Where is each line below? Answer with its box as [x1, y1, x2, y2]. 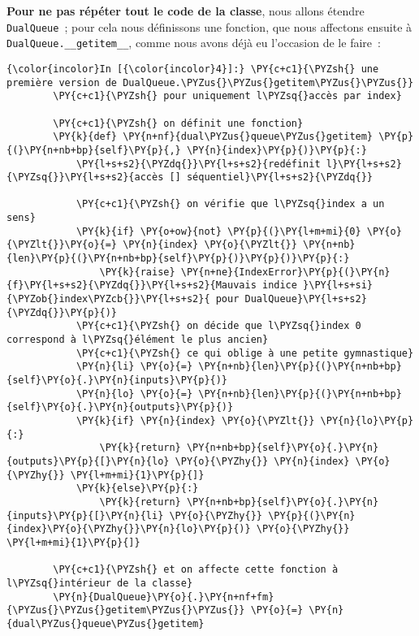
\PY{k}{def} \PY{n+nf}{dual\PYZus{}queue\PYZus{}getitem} [53, 131, 374, 143]
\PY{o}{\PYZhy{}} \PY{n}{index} [175, 455, 350, 467]
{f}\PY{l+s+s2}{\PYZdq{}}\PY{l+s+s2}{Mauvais [6, 279, 257, 292]
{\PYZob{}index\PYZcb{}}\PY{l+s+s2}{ [6, 293, 210, 305]
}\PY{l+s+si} [303, 279, 374, 292]
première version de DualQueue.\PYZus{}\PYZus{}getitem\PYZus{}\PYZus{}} [6, 76, 414, 89]
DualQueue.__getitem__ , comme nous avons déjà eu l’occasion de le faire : [6, 34, 381, 51]
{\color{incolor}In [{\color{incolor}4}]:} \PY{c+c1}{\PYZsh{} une [6, 63, 379, 75]
